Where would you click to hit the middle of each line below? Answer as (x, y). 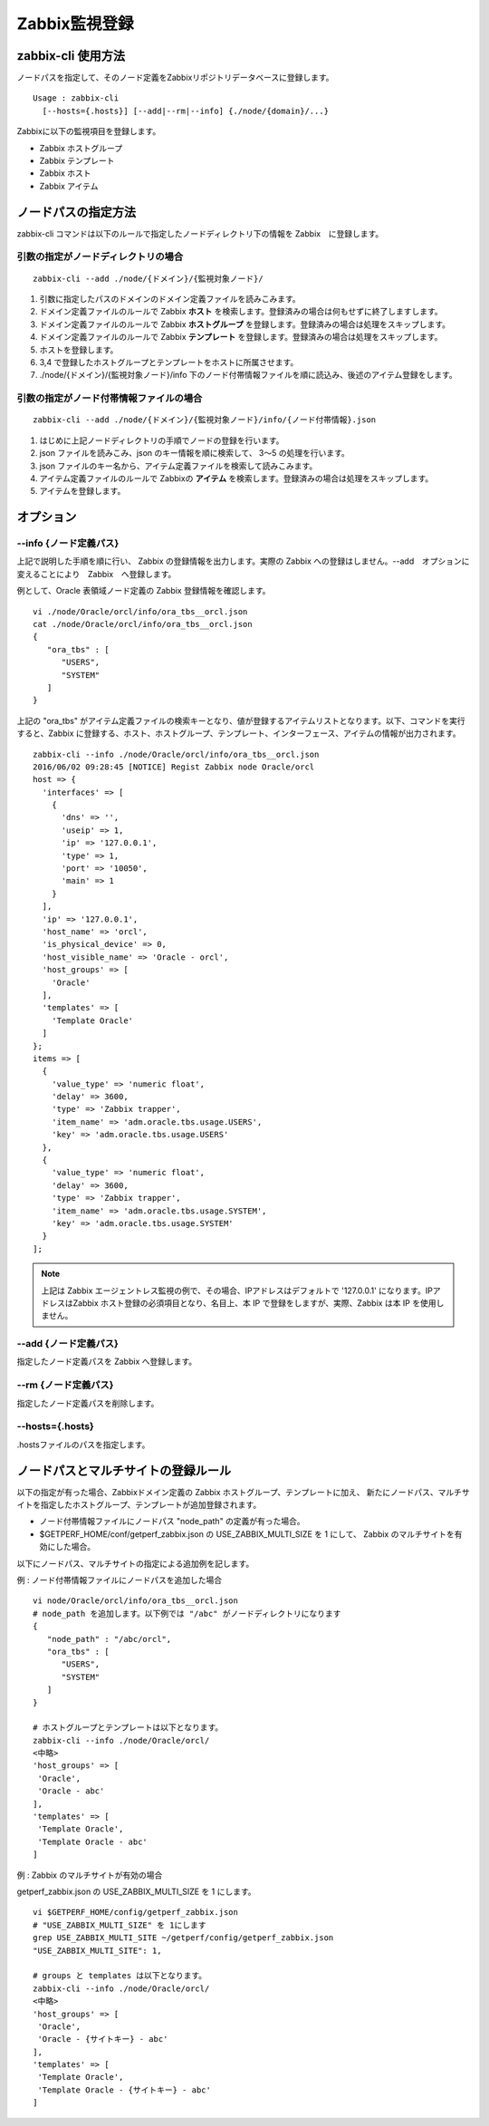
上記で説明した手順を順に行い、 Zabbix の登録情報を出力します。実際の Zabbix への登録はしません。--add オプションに (243, 561)
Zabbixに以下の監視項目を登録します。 (89, 131)
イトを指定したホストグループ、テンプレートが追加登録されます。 (139, 1505)
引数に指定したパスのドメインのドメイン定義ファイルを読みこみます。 (170, 299)
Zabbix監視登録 (75, 24)
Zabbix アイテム (69, 186)
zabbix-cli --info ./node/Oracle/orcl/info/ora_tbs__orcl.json (176, 754)
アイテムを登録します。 (82, 491)
